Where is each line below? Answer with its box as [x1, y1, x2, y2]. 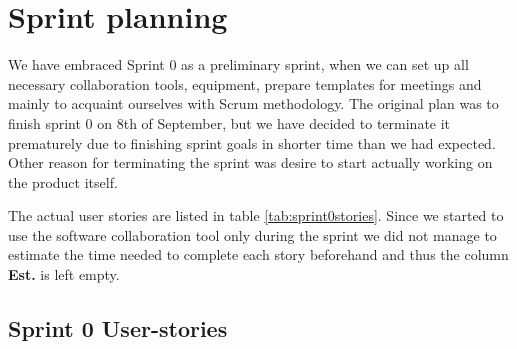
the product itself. [8, 171, 118, 192]
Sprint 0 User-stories [8, 313, 228, 344]
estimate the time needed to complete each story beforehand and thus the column [8, 244, 509, 265]
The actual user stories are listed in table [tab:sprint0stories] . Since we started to [8, 205, 504, 226]
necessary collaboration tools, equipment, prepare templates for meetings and [8, 73, 482, 94]
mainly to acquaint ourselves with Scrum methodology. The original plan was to [8, 93, 499, 114]
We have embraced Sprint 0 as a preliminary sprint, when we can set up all [8, 54, 469, 75]
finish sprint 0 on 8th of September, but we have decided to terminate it [8, 112, 451, 133]
